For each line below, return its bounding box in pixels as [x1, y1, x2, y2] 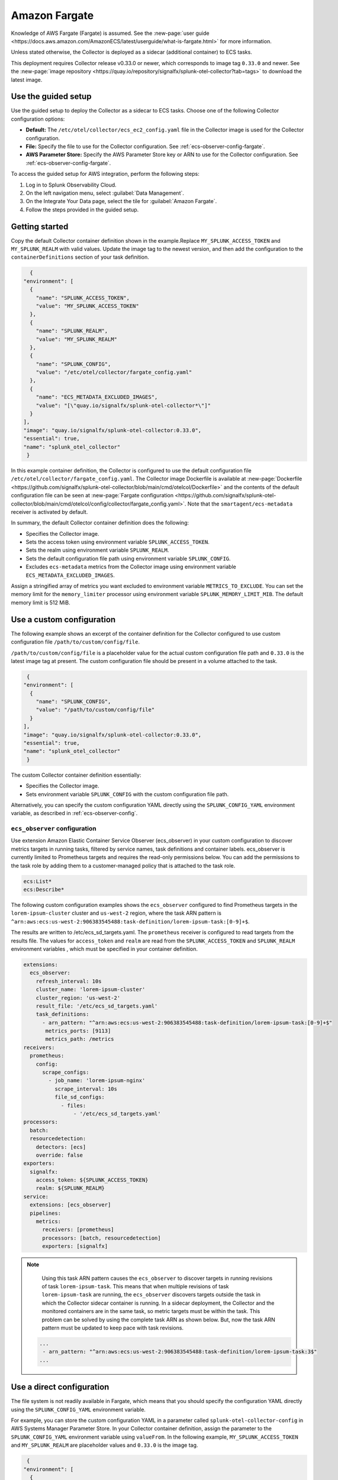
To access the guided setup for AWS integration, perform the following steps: [11, 170, 199, 178]
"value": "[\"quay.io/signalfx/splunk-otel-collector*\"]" [36, 402, 211, 408]
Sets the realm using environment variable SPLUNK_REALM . [25, 546, 169, 554]
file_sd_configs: [54, 1094, 105, 1101]
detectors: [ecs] [36, 1143, 86, 1150]
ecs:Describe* [23, 886, 65, 893]
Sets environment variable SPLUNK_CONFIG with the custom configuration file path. [25, 790, 229, 797]
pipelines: [30, 1209, 62, 1217]
